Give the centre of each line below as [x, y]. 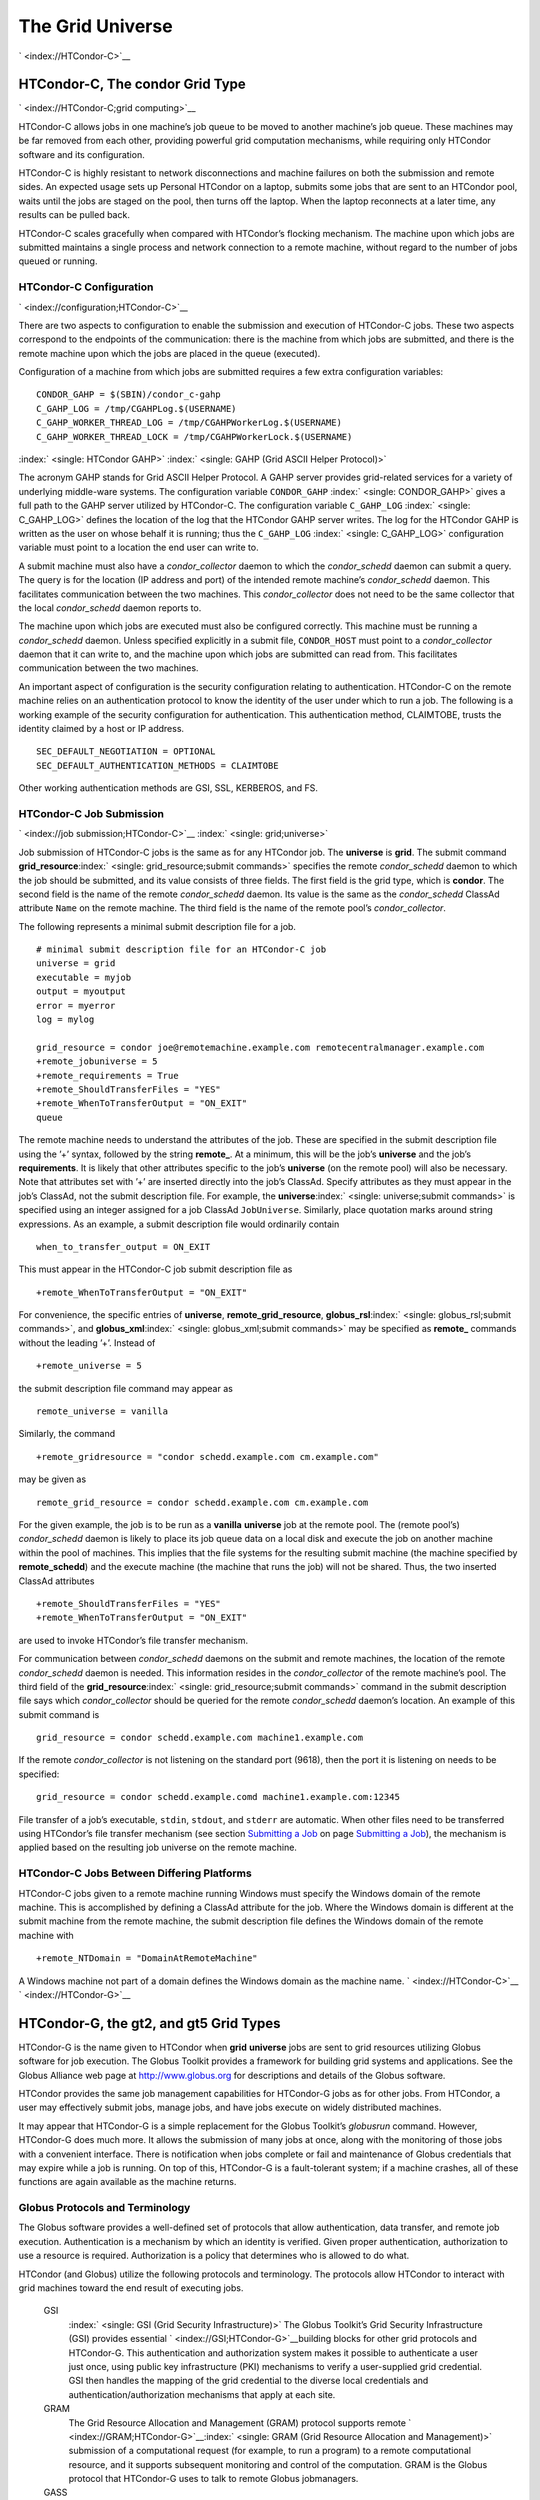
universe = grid [76, 963]
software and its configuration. [81, 154]
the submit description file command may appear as [126, 1388]
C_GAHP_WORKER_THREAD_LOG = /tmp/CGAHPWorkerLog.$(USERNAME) [189, 423]
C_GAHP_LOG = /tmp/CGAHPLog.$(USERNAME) [136, 408]
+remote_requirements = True [107, 1075]
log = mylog [65, 1019]
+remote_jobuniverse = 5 [97, 1061]
